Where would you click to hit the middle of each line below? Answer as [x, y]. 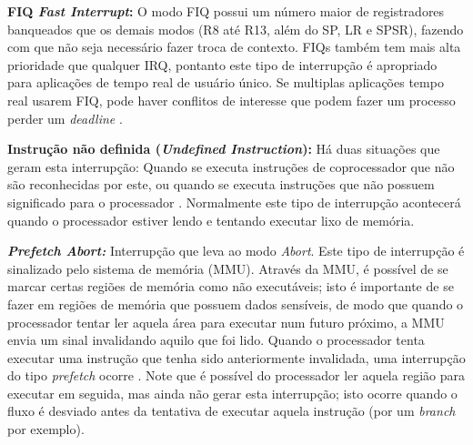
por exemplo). [46, 429]
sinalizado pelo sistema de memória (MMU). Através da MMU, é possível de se [228, 268]
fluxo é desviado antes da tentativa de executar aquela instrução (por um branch [231, 411]
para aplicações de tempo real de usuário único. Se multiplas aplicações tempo [226, 82]
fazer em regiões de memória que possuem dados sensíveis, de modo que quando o [236, 303]
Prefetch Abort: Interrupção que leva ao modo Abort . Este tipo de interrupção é [236, 251]
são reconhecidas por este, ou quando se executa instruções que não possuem [221, 184]
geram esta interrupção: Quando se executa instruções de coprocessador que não [231, 166]
